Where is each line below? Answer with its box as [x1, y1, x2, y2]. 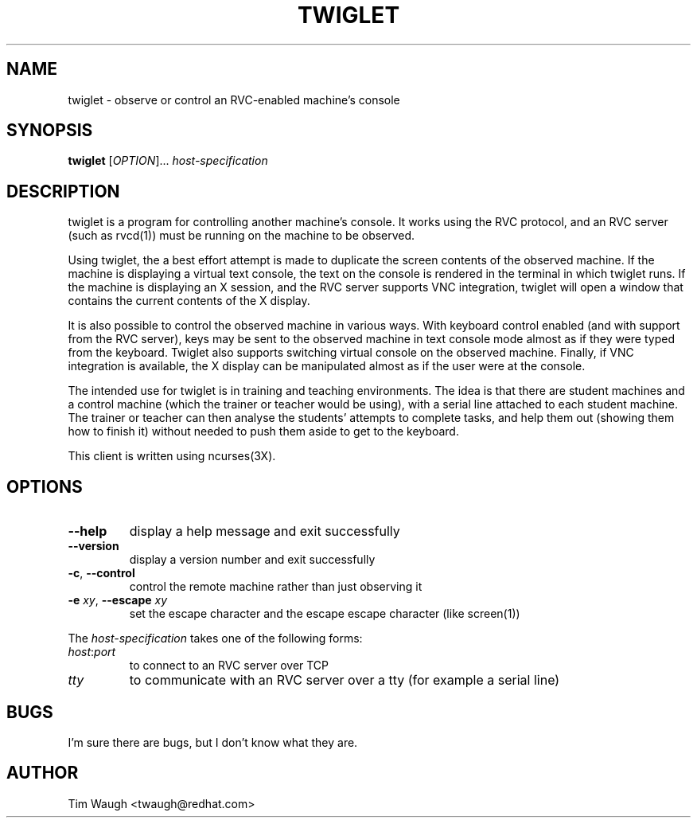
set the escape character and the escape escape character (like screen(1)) [129, 607, 520, 621]
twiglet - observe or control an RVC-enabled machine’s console [68, 92, 400, 107]
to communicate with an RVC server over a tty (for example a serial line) [129, 672, 560, 689]
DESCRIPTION [6, 181, 120, 201]
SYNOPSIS [6, 120, 93, 141]
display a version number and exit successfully [129, 553, 376, 567]
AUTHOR [6, 763, 79, 783]
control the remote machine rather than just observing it [129, 580, 422, 594]
